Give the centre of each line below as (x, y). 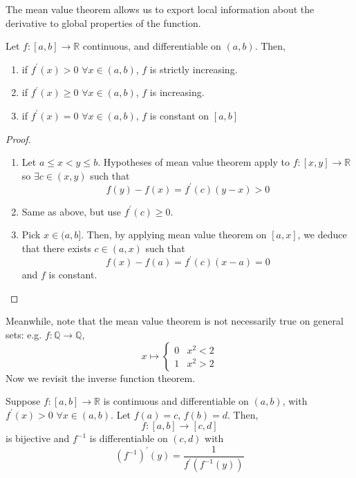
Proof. (18, 138)
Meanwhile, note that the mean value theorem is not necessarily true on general (175, 321)
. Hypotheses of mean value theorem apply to (194, 162)
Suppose (23, 401)
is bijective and (38, 438)
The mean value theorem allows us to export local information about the (160, 9)
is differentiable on (129, 438)
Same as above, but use (72, 211)
